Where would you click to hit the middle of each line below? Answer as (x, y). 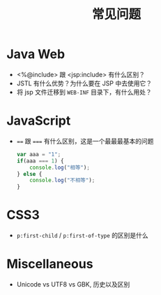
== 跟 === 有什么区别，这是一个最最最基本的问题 (85, 141)
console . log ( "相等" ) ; (60, 167)
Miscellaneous (50, 264)
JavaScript (39, 121)
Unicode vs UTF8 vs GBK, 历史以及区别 (73, 284)
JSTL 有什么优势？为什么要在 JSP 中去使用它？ (84, 83)
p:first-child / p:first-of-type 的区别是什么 (83, 235)
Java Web (36, 54)
